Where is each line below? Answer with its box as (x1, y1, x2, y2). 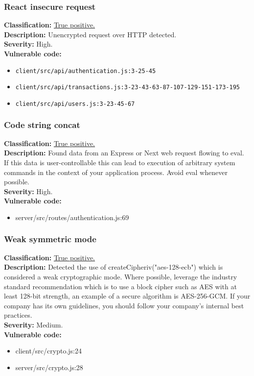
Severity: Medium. (4, 319, 63, 329)
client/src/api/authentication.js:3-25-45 (15, 67, 156, 75)
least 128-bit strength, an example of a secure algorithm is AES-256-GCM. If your (4, 291, 251, 301)
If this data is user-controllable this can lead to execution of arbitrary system (4, 157, 235, 167)
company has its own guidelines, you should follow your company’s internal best (4, 300, 244, 310)
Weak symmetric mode (4, 233, 96, 245)
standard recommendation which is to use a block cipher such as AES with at (4, 281, 237, 291)
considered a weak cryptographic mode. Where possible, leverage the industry (4, 271, 237, 281)
